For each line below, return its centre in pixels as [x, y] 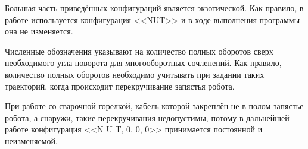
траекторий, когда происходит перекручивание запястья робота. [120, 86]
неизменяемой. [31, 140]
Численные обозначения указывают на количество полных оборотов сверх [139, 51]
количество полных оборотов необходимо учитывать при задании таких [135, 74]
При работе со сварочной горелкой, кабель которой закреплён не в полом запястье [154, 106]
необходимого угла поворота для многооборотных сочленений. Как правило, [143, 63]
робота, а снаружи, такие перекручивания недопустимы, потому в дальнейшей [147, 117]
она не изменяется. [39, 31]
